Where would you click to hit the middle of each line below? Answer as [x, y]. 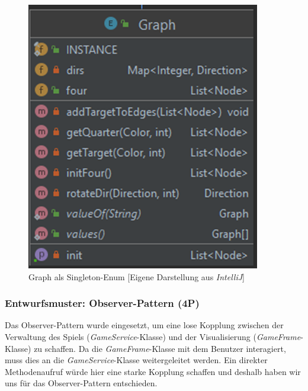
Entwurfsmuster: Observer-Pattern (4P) [102, 303]
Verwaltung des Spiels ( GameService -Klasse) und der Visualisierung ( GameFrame [153, 336]
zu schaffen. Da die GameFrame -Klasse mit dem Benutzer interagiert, [160, 348]
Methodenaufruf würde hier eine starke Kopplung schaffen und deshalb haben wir [153, 371]
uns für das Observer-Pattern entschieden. [81, 383]
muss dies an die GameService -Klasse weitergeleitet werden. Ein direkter [136, 360]
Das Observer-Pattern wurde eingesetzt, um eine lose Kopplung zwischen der [144, 325]
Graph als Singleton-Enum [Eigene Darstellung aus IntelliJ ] [137, 276]
